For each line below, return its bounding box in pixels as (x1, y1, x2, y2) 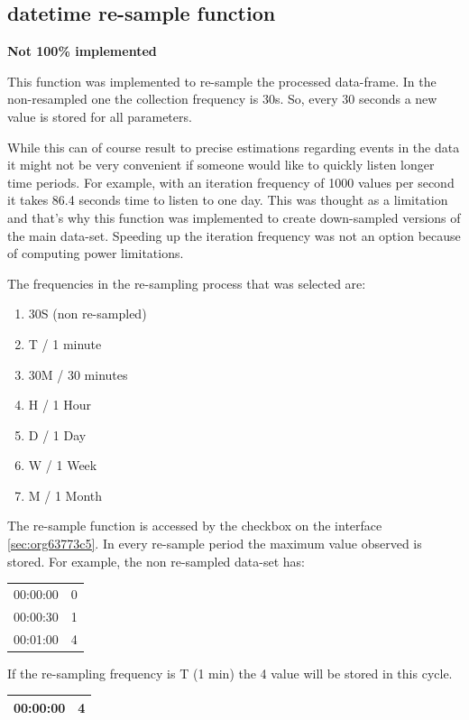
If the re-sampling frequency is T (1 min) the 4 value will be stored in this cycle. (7, 663, 453, 682)
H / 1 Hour (28, 395, 92, 414)
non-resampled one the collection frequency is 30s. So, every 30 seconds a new (7, 89, 437, 108)
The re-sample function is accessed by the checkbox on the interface (7, 516, 382, 535)
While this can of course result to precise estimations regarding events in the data (7, 137, 460, 156)
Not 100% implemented (7, 42, 157, 60)
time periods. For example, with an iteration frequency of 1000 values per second (7, 172, 455, 191)
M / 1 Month (28, 485, 103, 504)
